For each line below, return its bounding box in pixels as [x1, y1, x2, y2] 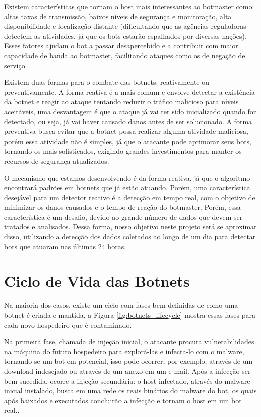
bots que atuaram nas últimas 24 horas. [4, 241, 126, 251]
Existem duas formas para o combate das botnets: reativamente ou [4, 77, 209, 87]
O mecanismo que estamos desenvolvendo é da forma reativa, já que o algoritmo [4, 172, 250, 183]
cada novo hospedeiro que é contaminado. [4, 319, 132, 330]
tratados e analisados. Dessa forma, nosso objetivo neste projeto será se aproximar [4, 221, 257, 232]
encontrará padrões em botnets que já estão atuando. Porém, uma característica [4, 182, 250, 193]
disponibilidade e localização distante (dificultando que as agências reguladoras [4, 21, 246, 31]
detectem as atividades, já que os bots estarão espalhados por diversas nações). [4, 30, 247, 41]
